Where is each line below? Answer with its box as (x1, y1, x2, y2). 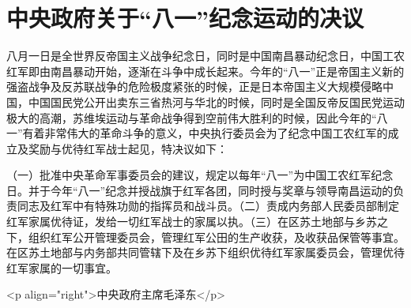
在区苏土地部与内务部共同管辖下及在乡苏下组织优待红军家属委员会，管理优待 (6, 244, 405, 261)
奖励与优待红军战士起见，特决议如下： (28, 140, 228, 156)
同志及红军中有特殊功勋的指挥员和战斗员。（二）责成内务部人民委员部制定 (17, 197, 399, 214)
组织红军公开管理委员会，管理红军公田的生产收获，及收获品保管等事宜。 (28, 228, 405, 245)
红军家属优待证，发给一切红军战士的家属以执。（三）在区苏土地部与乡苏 (6, 213, 377, 230)
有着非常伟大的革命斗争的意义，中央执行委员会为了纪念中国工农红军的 (22, 125, 388, 141)
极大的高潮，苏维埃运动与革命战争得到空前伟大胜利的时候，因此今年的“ (6, 109, 377, 126)
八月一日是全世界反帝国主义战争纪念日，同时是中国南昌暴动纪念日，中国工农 (6, 47, 405, 64)
